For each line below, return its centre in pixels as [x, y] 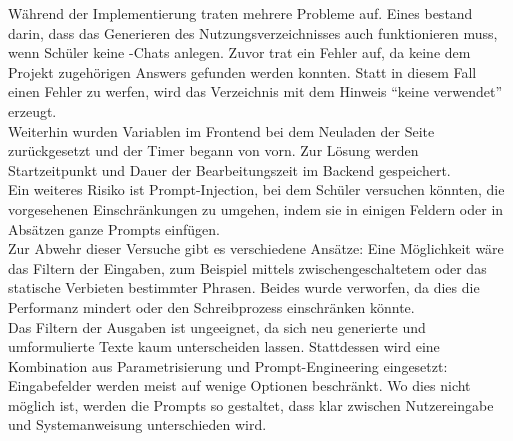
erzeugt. [32, 110]
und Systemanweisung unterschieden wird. [137, 424]
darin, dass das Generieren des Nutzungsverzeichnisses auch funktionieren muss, [253, 32]
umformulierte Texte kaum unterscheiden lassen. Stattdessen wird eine [224, 346]
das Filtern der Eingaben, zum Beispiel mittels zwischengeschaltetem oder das [247, 267]
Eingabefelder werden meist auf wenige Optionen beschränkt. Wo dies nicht [239, 385]
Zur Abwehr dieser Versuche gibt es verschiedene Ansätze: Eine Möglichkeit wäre [256, 248]
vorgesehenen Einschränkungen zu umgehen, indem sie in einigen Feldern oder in [256, 208]
